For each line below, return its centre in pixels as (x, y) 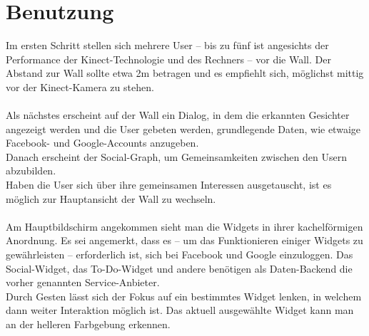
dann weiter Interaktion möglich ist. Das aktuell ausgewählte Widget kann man (180, 310)
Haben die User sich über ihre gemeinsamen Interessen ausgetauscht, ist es (169, 185)
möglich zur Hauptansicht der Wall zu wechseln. (111, 198)
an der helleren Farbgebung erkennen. (88, 324)
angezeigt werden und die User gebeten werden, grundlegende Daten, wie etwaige (183, 128)
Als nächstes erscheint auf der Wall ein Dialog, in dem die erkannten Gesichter (178, 115)
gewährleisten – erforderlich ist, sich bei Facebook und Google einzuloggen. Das (180, 254)
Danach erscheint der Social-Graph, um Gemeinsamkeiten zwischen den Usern (176, 156)
